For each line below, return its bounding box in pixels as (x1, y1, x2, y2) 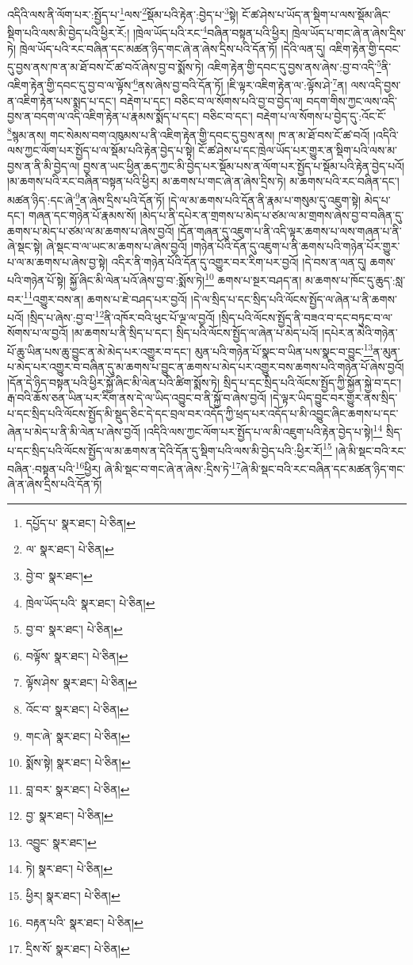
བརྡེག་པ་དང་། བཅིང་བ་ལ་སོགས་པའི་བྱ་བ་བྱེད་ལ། (120, 92, 303, 109)
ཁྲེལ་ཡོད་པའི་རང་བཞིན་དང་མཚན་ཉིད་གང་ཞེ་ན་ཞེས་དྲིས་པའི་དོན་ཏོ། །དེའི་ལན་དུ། (19, 40, 326, 56)
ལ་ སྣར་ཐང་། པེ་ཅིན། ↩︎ (25, 541, 114, 557)
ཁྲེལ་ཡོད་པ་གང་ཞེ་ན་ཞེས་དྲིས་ (292, 24, 406, 40)
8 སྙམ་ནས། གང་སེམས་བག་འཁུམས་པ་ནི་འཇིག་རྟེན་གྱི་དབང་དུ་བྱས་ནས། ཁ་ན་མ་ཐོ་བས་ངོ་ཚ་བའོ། (7, 124, 370, 143)
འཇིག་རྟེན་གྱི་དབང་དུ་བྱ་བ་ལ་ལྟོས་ (7, 77, 134, 93)
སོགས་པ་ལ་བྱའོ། (7, 324, 68, 341)
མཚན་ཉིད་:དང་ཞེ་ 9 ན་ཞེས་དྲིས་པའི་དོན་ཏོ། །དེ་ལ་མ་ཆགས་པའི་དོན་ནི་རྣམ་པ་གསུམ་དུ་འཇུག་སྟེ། (7, 189, 361, 208)
